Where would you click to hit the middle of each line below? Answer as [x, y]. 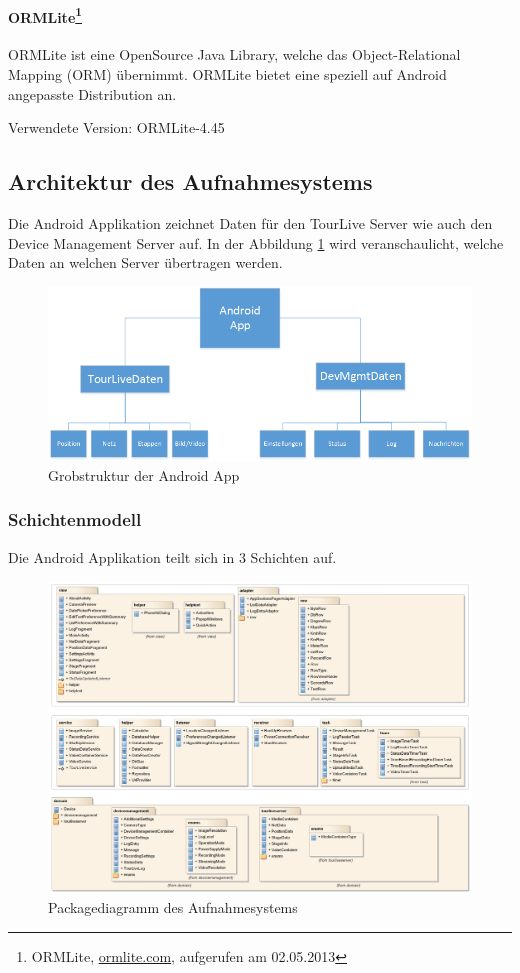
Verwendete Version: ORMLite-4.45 [116, 127]
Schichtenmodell [75, 519]
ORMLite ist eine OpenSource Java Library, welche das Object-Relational [234, 54]
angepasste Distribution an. [92, 93]
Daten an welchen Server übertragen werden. [145, 262]
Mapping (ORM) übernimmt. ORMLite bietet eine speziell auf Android [227, 74]
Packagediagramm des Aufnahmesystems [173, 907]
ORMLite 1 [45, 15]
